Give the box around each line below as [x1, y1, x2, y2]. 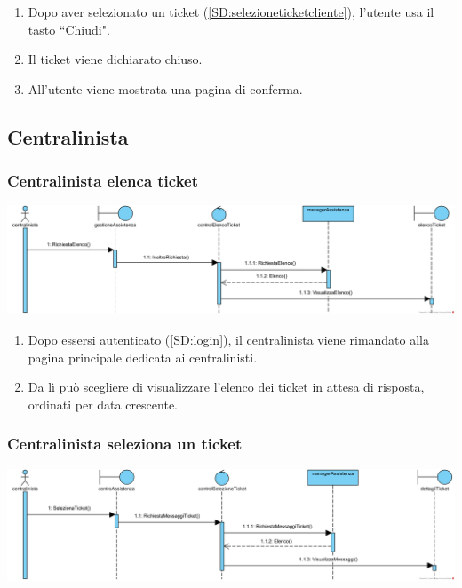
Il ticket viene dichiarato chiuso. [28, 50, 203, 68]
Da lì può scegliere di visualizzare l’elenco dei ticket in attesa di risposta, [28, 377, 425, 396]
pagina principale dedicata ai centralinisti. [28, 347, 258, 366]
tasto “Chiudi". [28, 20, 110, 38]
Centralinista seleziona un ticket [7, 433, 243, 455]
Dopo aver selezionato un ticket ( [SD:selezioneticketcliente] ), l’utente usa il [28, 3, 434, 20]
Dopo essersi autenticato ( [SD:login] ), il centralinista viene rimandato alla [28, 330, 429, 349]
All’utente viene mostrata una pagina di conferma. [28, 79, 303, 98]
